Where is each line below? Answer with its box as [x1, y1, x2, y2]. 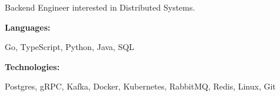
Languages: [5, 21, 51, 33]
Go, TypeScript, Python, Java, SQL [5, 41, 135, 53]
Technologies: [5, 60, 60, 72]
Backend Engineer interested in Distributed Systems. [5, 1, 195, 13]
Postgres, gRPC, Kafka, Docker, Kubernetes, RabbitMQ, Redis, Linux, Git [5, 80, 276, 92]
